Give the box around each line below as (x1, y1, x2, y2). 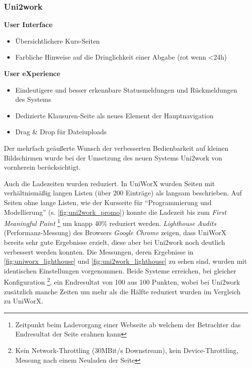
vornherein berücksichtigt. (4, 162, 81, 172)
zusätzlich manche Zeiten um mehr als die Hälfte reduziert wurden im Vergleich (4, 286, 241, 296)
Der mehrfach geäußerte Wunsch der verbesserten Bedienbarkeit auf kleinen (4, 143, 229, 153)
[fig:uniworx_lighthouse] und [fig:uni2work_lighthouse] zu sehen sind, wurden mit (4, 256, 247, 266)
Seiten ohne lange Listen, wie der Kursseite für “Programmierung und (4, 197, 212, 207)
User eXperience (4, 68, 61, 78)
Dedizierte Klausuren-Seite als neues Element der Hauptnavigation (15, 110, 214, 120)
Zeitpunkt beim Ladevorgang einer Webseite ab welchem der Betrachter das (15, 319, 241, 329)
